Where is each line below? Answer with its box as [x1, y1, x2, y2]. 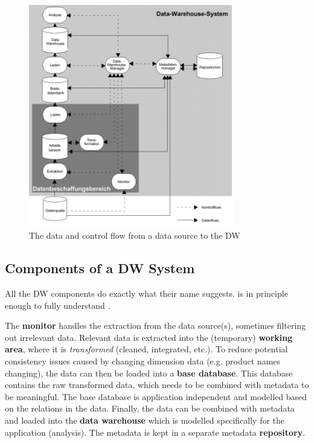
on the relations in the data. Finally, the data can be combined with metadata [5, 402, 295, 415]
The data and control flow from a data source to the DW [29, 229, 240, 242]
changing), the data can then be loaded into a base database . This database [5, 366, 293, 379]
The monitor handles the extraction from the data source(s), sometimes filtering [5, 319, 306, 332]
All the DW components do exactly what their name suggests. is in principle [5, 287, 288, 300]
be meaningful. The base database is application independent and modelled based [5, 390, 307, 403]
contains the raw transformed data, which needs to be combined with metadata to [5, 378, 309, 391]
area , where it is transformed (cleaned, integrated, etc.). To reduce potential [5, 343, 288, 355]
